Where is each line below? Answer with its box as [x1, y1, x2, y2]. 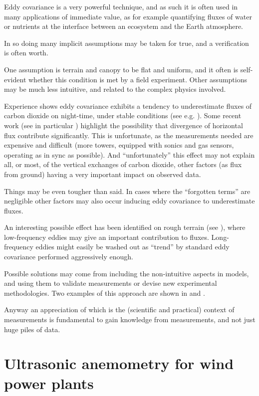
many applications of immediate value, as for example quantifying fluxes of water [4, 11, 252, 21]
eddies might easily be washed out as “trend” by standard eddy [35, 241, 230, 252]
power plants [4, 373, 94, 393]
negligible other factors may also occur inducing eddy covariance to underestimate [4, 196, 255, 206]
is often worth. [4, 47, 48, 58]
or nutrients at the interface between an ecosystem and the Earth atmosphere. [4, 21, 243, 31]
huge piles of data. [4, 324, 60, 334]
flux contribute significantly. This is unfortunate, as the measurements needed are [4, 130, 254, 140]
